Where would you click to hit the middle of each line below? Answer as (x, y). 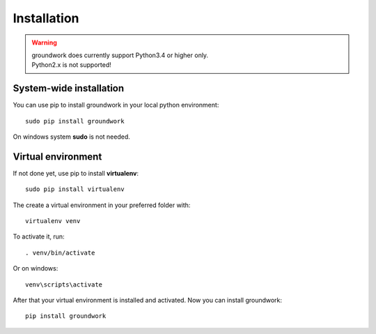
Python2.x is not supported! (71, 65)
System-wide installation (69, 88)
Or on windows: (36, 268)
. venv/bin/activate (60, 252)
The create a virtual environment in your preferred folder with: (102, 205)
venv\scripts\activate (64, 284)
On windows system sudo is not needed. (71, 137)
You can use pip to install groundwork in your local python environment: (116, 105)
